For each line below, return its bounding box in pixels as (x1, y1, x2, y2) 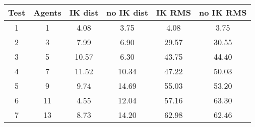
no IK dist (106, 7, 148, 18)
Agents (33, 7, 61, 18)
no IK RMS (199, 7, 247, 18)
